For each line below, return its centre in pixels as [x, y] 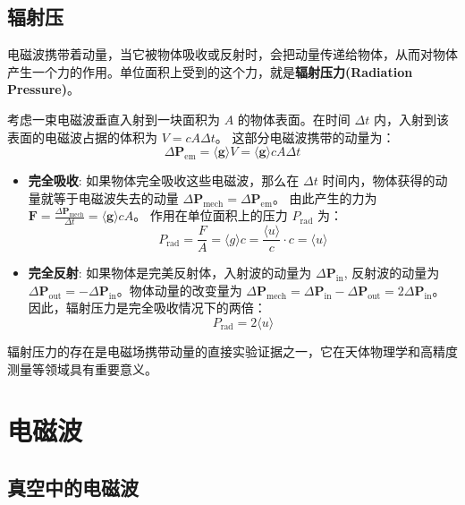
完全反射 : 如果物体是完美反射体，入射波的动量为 [170, 273]
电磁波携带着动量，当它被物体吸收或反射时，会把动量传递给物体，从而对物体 [232, 54]
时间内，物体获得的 [379, 180]
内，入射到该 [411, 119]
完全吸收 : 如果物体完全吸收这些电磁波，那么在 [164, 180]
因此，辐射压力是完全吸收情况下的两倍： [147, 308]
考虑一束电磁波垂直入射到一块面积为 [114, 119]
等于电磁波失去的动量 [116, 197]
